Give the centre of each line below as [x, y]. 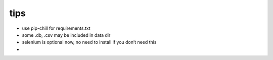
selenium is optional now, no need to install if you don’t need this [89, 42]
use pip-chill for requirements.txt [56, 28]
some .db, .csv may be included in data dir [66, 35]
